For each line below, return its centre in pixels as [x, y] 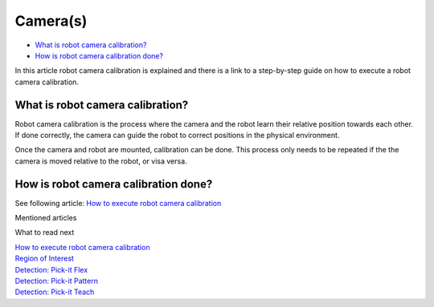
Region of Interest [44, 259]
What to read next [45, 232]
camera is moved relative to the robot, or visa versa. [101, 161]
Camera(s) [51, 21]
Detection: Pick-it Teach [55, 292]
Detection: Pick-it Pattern [56, 281]
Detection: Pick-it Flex [51, 269]
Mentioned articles [46, 218]
